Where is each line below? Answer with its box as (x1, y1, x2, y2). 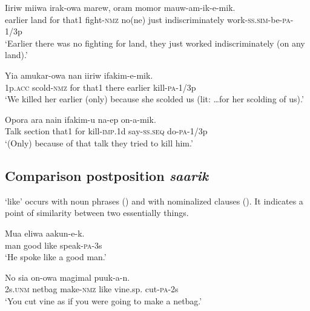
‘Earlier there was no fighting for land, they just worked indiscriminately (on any (5, 36, 305, 49)
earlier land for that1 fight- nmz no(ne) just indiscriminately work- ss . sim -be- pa (5, 13, 291, 25)
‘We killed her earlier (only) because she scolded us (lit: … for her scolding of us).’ (5, 93, 304, 105)
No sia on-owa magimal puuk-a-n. (5, 270, 130, 283)
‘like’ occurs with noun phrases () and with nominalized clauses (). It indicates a (5, 194, 303, 207)
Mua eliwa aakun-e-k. (5, 226, 85, 239)
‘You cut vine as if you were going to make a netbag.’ (5, 294, 202, 307)
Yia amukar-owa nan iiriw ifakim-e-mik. (5, 68, 153, 81)
